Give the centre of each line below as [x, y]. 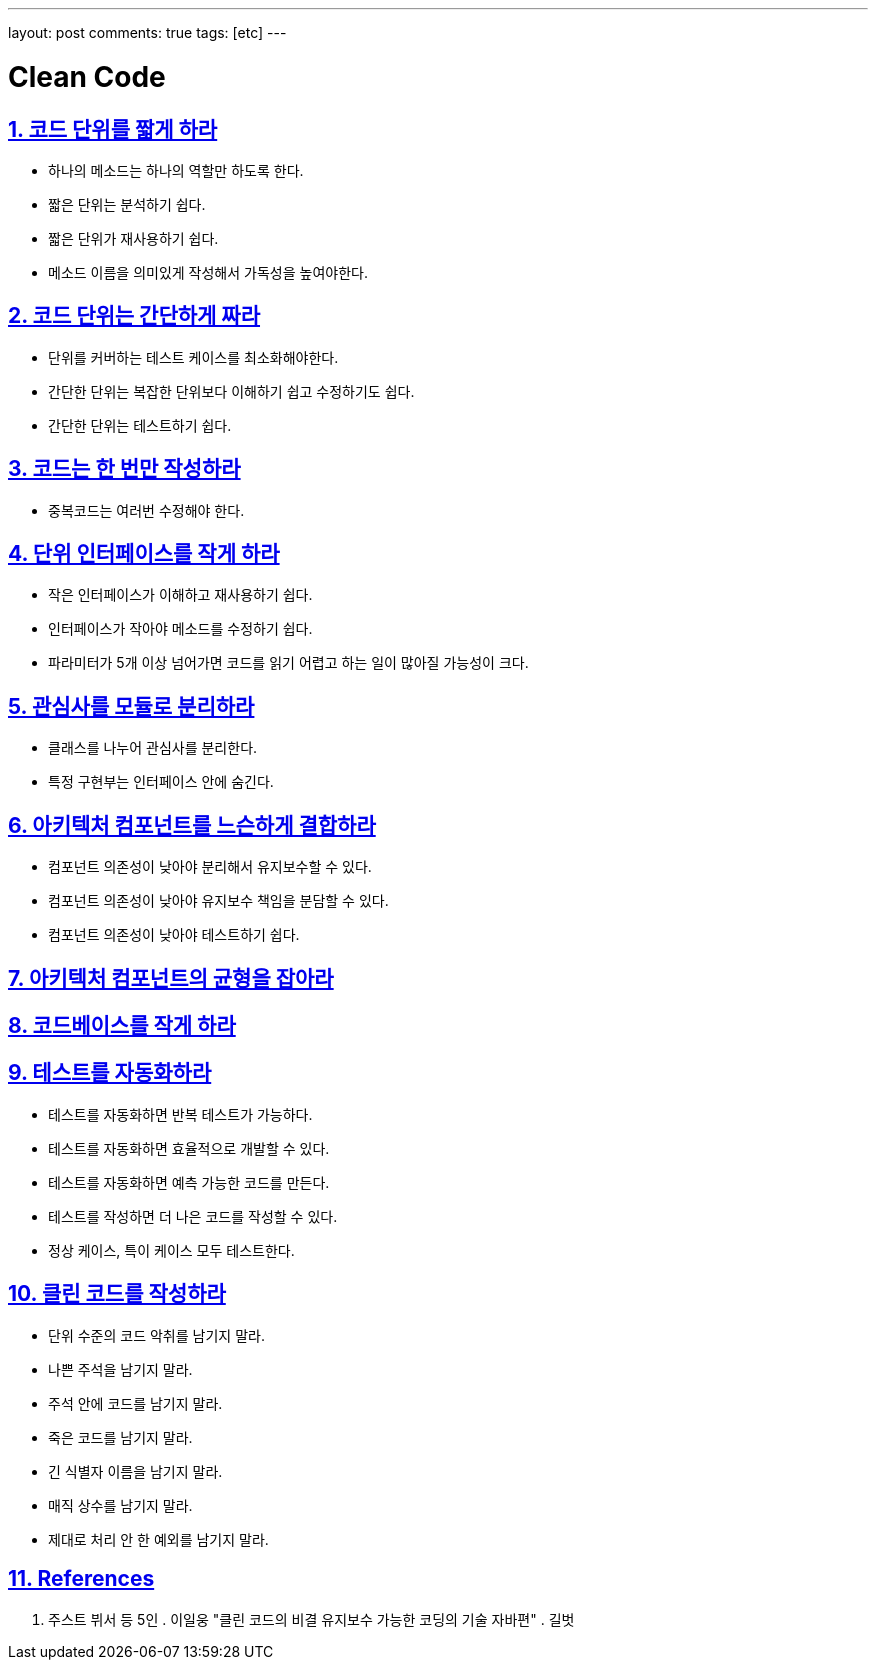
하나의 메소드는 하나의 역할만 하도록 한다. [176, 170]
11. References [81, 1579]
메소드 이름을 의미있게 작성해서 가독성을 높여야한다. [208, 272]
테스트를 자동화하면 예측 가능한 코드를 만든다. [189, 1182]
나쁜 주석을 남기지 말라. [120, 1369]
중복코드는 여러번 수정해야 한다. [146, 510]
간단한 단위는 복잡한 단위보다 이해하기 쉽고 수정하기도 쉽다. [231, 391]
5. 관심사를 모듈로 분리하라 [131, 706]
